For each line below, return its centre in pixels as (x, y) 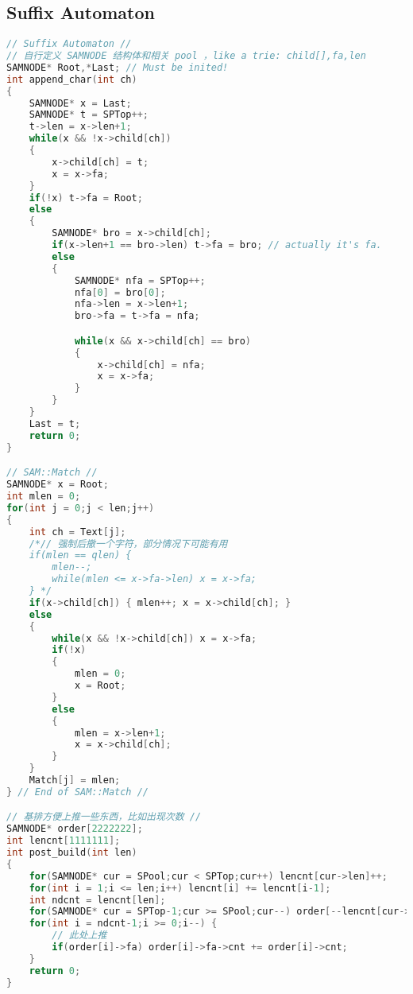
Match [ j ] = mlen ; (75, 780)
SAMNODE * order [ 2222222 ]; (75, 829)
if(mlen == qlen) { (80, 555)
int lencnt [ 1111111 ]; (64, 841)
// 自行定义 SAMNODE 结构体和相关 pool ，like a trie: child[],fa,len (186, 56)
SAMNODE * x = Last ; (80, 103)
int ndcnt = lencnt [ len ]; (97, 900)
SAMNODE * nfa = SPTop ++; (140, 280)
